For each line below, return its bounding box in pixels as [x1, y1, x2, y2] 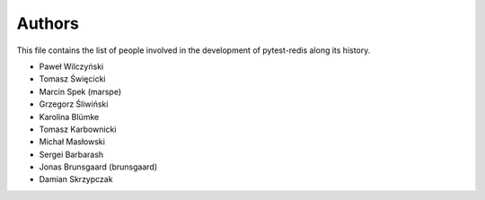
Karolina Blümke [39, 111, 100, 122]
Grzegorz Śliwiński [39, 99, 109, 109]
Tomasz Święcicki [39, 74, 106, 84]
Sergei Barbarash [39, 149, 104, 160]
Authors [16, 13, 80, 33]
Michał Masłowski [39, 136, 105, 147]
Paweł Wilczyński [39, 61, 104, 72]
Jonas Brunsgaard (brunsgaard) [39, 161, 157, 172]
